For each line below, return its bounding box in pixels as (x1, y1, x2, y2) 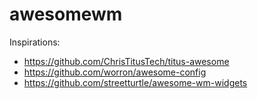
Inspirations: (9, 36, 61, 48)
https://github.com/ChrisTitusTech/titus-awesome (23, 55, 230, 67)
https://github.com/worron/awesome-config (23, 66, 207, 78)
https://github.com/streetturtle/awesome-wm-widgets (23, 76, 248, 88)
